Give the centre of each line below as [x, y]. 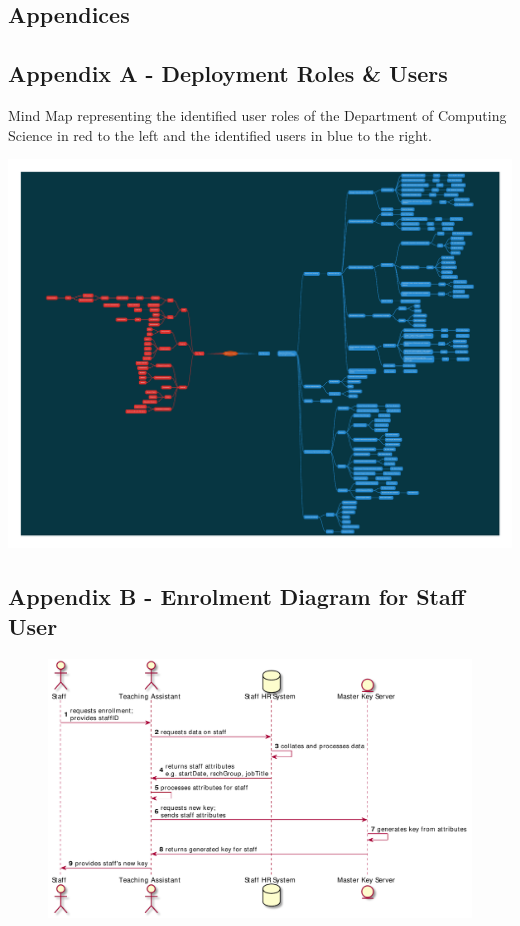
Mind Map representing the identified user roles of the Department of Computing [257, 114]
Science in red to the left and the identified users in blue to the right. [220, 134]
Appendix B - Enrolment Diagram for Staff [236, 596]
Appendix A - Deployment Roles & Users [228, 73]
